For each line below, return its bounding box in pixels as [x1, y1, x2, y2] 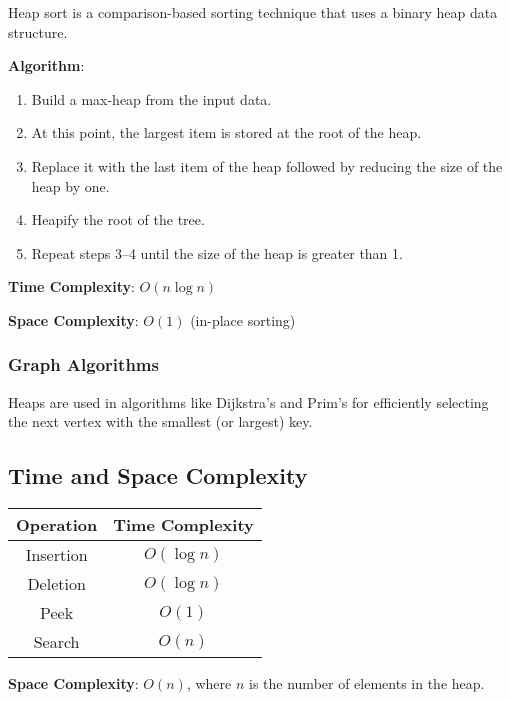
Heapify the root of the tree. [31, 209, 205, 230]
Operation [16, 513, 98, 537]
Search [33, 630, 80, 654]
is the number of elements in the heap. [249, 673, 485, 694]
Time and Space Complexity [8, 460, 308, 491]
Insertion [25, 543, 88, 567]
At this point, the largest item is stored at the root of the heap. [31, 122, 422, 143]
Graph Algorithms [8, 352, 159, 377]
